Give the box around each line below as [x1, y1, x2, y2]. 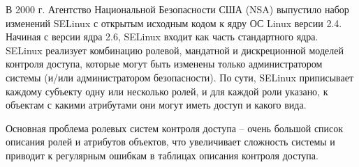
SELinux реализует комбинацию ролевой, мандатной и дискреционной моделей [6, 42, 344, 57]
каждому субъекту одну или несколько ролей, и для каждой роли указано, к [6, 83, 328, 98]
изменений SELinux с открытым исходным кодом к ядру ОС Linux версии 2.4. [6, 15, 342, 30]
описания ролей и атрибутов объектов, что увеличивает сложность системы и [6, 134, 335, 149]
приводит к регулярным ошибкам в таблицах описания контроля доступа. [6, 148, 318, 162]
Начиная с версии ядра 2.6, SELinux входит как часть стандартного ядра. [6, 29, 318, 44]
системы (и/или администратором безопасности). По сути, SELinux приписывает [6, 70, 354, 84]
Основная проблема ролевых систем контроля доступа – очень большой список [6, 120, 344, 135]
